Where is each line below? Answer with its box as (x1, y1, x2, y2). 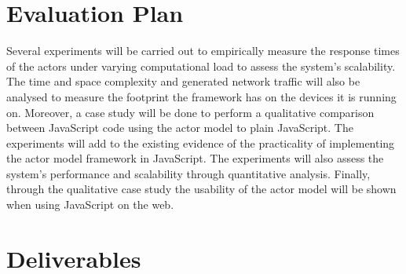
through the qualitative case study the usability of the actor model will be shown (6, 181, 397, 197)
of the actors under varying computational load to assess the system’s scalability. (6, 57, 396, 74)
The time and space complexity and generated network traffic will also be (6, 73, 360, 90)
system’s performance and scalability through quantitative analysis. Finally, (6, 165, 371, 181)
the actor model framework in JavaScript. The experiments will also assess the (6, 150, 384, 166)
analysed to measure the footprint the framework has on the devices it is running (6, 88, 397, 104)
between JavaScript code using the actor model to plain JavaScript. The (6, 119, 353, 136)
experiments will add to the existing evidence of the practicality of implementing (6, 134, 395, 151)
